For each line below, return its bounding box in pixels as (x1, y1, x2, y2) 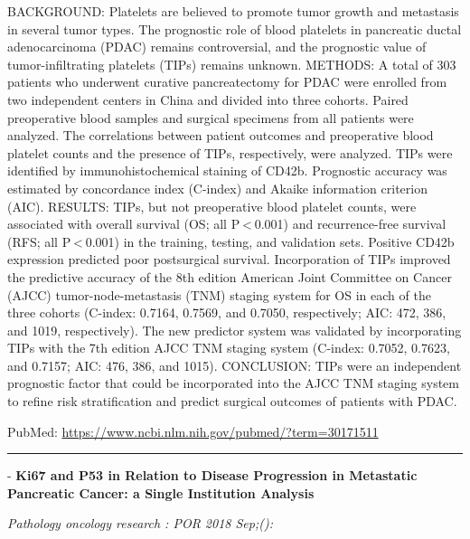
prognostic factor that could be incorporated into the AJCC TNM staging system (7, 374, 459, 392)
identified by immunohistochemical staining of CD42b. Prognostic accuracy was (7, 161, 447, 180)
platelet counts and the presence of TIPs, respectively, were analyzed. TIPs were (7, 143, 453, 162)
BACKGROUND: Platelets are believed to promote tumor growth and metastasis (7, 2, 459, 20)
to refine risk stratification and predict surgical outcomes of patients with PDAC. (7, 392, 457, 411)
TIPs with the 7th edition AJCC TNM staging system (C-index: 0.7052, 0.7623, (7, 338, 450, 357)
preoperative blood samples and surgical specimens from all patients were (7, 108, 414, 127)
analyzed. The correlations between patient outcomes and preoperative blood (7, 126, 434, 145)
